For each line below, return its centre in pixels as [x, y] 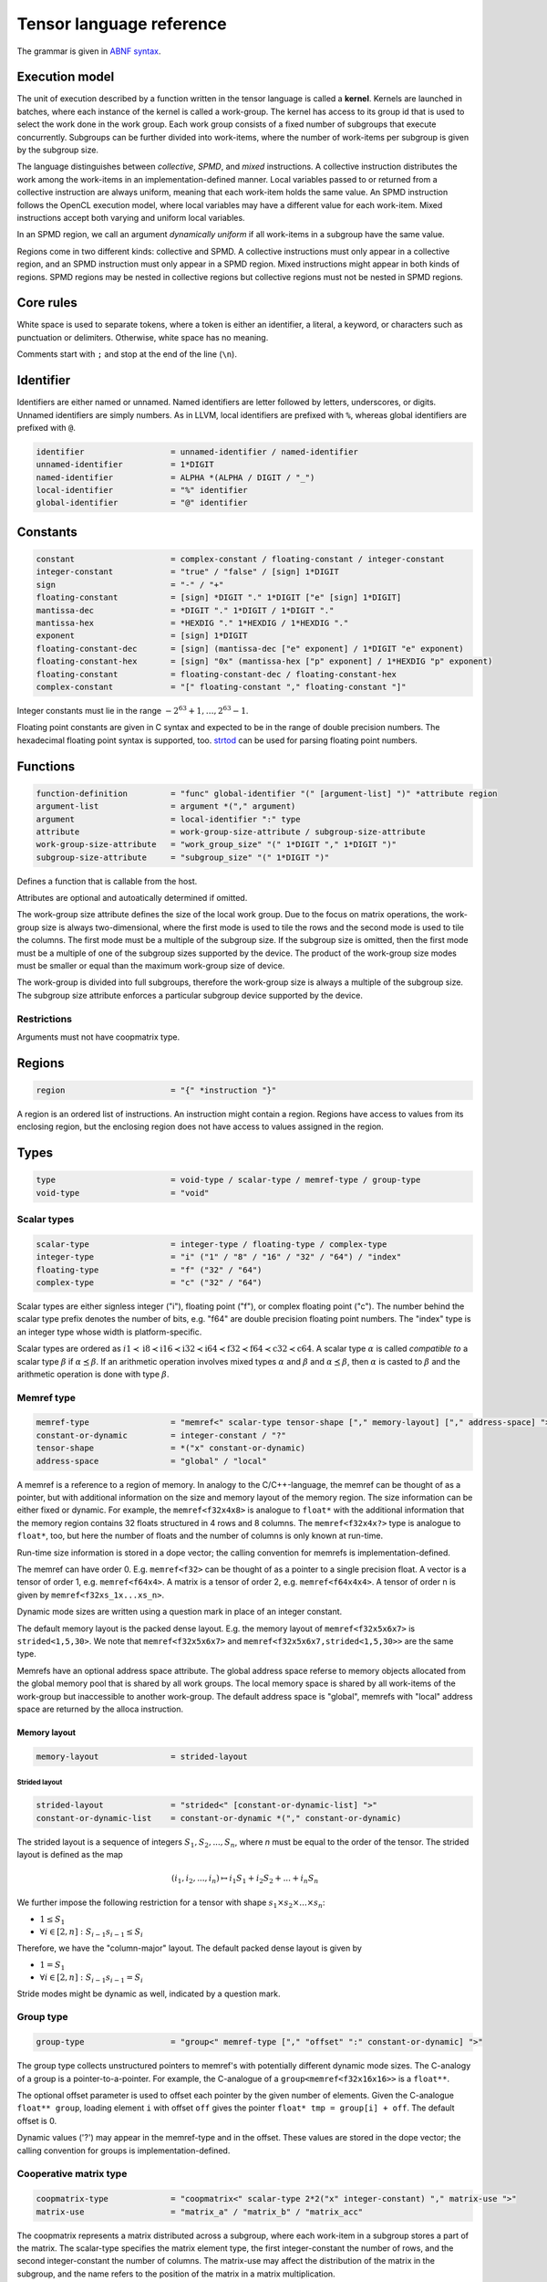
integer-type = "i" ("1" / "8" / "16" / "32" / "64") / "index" [219, 1257]
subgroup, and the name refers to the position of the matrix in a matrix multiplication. [176, 2274]
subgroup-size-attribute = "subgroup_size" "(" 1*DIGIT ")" [183, 857]
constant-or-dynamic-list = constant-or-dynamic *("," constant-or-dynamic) [219, 1818]
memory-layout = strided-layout [142, 1756]
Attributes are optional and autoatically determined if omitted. [132, 898]
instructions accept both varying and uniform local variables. [131, 217]
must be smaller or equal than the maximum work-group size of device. [151, 966]
